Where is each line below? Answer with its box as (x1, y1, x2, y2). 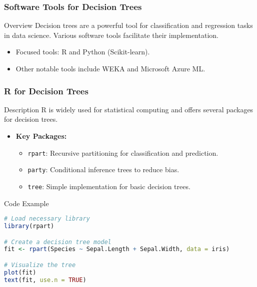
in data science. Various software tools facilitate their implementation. (4, 29, 218, 40)
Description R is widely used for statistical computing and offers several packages (4, 104, 253, 114)
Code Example (4, 198, 49, 208)
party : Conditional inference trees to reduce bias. (27, 164, 179, 175)
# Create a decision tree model (4, 238, 111, 246)
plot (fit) (4, 269, 36, 276)
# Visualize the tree (4, 261, 76, 269)
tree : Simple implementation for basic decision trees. (27, 181, 190, 191)
